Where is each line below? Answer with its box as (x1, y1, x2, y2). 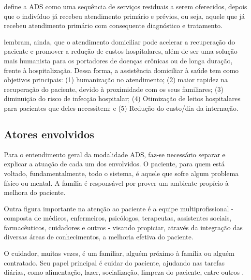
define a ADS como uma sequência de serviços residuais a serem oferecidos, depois (4, 1, 247, 11)
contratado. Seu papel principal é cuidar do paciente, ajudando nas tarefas (4, 257, 225, 267)
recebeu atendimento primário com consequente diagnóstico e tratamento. (4, 20, 222, 30)
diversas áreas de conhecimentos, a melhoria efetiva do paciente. (4, 232, 193, 242)
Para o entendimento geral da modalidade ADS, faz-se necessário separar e (4, 149, 225, 159)
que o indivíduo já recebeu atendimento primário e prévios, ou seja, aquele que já (4, 11, 245, 21)
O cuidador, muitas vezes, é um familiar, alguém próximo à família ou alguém (4, 248, 235, 258)
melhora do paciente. (4, 187, 66, 197)
